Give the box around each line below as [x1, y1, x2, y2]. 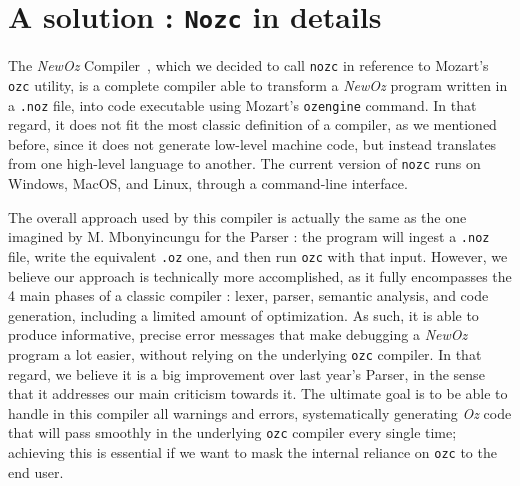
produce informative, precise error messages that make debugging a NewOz [8, 324, 468, 345]
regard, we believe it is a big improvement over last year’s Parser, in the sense [8, 363, 485, 384]
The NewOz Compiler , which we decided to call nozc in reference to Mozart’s [8, 55, 489, 76]
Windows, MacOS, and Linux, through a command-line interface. [8, 173, 408, 194]
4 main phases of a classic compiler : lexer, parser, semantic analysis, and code [8, 285, 489, 306]
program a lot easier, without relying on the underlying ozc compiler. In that [8, 343, 482, 364]
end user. [8, 461, 64, 482]
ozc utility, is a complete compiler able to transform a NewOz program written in [8, 74, 508, 95]
